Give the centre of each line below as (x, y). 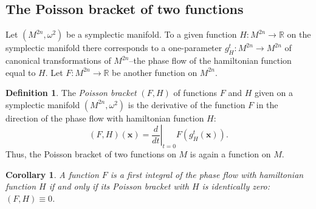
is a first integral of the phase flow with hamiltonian (207, 174)
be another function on (155, 72)
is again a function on (230, 154)
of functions (195, 93)
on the (299, 34)
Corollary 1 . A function (52, 174)
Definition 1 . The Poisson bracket (71, 93)
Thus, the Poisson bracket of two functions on (91, 154)
